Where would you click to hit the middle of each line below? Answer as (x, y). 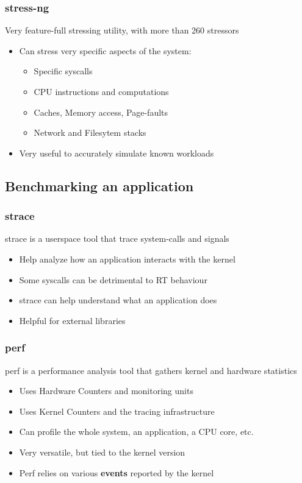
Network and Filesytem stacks (90, 132)
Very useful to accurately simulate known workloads (117, 153)
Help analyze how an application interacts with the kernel (127, 259)
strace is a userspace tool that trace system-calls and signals (117, 238)
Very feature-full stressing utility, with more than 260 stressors (122, 30)
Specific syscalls (63, 71)
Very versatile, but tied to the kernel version (102, 452)
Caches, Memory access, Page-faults (101, 112)
